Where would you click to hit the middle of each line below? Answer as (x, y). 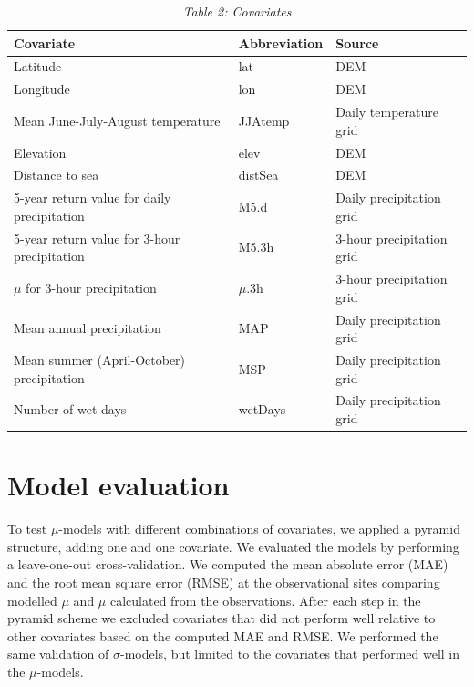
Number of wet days (70, 409)
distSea (258, 175)
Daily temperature (387, 112)
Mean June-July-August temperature (117, 120)
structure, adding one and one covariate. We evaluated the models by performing (233, 546)
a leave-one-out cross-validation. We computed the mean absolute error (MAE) (228, 564)
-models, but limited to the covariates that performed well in (290, 654)
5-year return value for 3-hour (97, 238)
